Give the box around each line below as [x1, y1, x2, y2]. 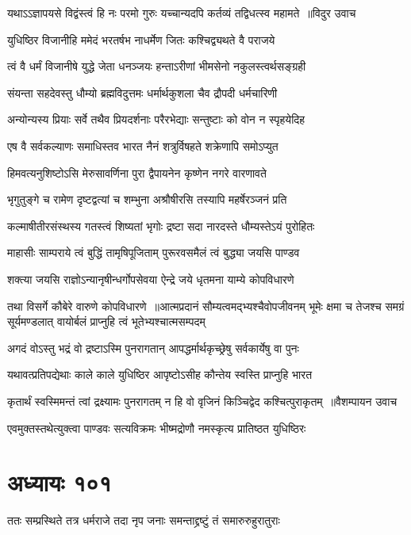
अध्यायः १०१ [7, 466, 112, 499]
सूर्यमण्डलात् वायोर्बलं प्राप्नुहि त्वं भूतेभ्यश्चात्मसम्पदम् [7, 313, 205, 330]
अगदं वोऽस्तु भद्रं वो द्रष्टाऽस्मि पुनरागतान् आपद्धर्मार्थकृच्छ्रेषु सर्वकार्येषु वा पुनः [7, 339, 299, 356]
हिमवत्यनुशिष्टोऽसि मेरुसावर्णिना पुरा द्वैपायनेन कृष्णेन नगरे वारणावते [7, 164, 267, 181]
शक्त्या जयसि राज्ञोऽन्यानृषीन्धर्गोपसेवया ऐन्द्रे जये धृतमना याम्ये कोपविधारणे [7, 270, 294, 287]
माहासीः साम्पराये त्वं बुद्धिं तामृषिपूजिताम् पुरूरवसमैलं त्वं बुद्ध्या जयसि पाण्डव [7, 244, 300, 261]
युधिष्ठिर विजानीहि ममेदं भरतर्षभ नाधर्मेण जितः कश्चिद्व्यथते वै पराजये [7, 31, 275, 48]
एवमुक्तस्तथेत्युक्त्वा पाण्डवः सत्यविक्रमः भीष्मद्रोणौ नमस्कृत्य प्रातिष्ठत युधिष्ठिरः [7, 419, 306, 436]
